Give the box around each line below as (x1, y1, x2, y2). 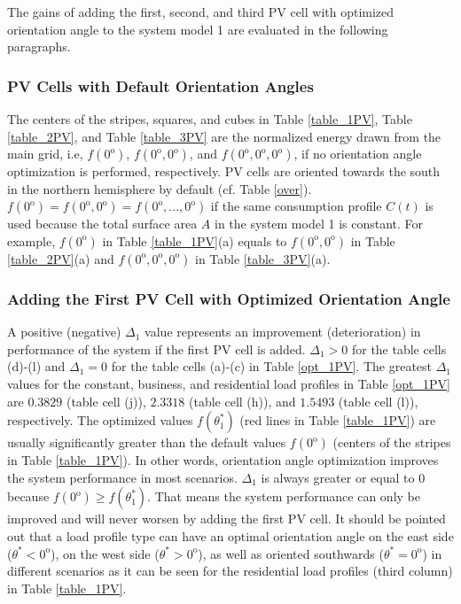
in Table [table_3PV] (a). (194, 249, 331, 267)
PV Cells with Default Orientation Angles (7, 74, 314, 97)
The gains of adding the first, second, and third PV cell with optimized (7, 3, 395, 20)
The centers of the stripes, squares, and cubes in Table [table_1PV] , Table (7, 110, 412, 128)
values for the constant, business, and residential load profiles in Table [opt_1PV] (7, 374, 450, 392)
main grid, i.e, (7, 144, 83, 163)
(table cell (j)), (66, 391, 146, 410)
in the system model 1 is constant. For (215, 214, 424, 233)
